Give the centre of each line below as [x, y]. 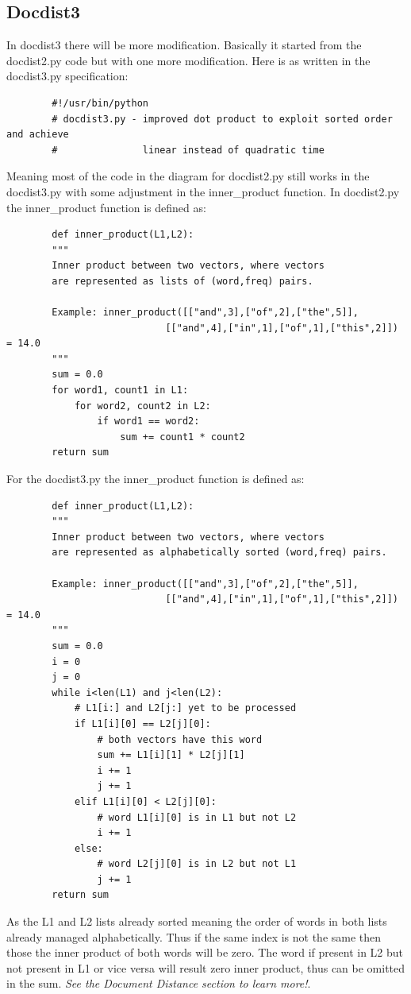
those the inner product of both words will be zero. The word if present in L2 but [205, 952]
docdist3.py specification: [67, 76]
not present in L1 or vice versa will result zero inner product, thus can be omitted [206, 967]
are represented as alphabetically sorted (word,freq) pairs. [219, 553]
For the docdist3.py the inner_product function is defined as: [156, 479]
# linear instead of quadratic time [188, 150]
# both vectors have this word [180, 739]
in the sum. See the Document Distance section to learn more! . [159, 983]
